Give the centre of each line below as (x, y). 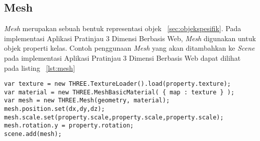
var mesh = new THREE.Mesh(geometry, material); (87, 101)
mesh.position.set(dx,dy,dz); (55, 109)
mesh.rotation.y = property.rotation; (69, 126)
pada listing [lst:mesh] (40, 67)
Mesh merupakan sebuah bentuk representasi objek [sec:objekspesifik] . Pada (123, 28)
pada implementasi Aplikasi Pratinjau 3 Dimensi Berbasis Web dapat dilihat (122, 57)
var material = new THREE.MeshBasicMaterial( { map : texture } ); (119, 92)
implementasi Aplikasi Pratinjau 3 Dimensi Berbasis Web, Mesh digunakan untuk (130, 38)
